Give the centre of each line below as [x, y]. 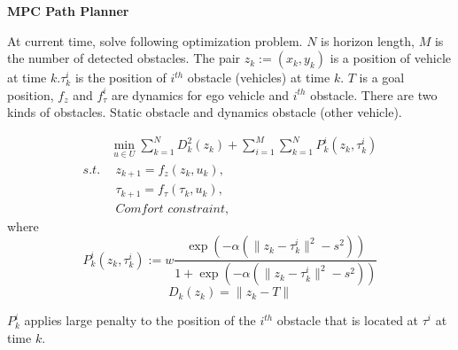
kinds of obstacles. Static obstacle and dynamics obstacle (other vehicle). [205, 112]
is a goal [382, 78]
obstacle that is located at [348, 320]
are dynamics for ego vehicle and [200, 94]
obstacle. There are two [374, 94]
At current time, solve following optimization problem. [155, 40]
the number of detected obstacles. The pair [124, 58]
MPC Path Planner [68, 11]
